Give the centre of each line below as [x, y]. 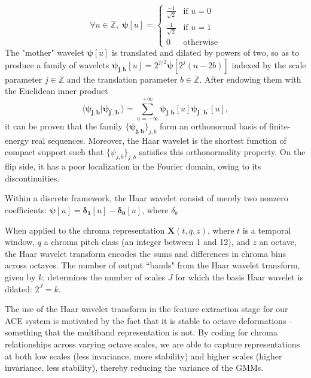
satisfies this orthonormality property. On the [222, 152]
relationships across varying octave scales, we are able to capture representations [153, 344]
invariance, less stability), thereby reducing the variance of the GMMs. [134, 368]
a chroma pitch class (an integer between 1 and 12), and [147, 242]
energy [17, 140]
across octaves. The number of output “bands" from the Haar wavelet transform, [153, 265]
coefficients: [26, 209]
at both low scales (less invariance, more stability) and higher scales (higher [144, 356]
